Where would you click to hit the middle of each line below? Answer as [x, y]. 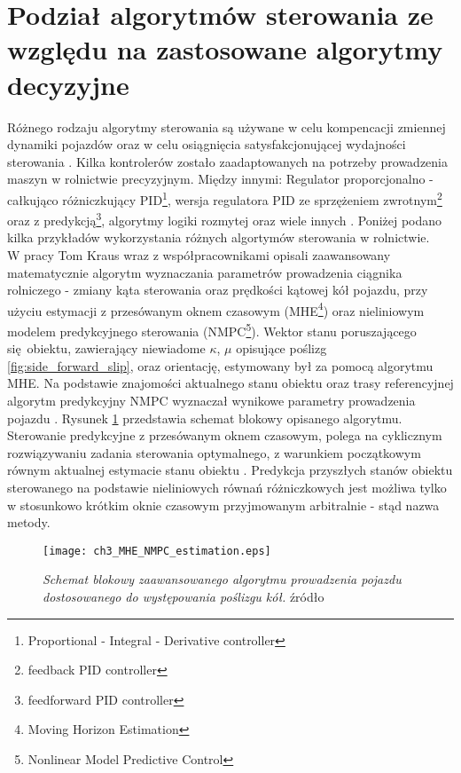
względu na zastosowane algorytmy [225, 49]
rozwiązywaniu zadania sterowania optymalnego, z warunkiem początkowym [214, 452]
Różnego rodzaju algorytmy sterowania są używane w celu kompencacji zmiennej [227, 126]
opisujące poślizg [281, 348]
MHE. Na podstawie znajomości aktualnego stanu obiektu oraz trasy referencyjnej [230, 383]
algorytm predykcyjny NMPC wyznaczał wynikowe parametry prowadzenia [211, 401]
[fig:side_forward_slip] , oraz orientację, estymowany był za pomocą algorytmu [220, 365]
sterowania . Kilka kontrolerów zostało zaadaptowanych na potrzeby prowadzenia [227, 161]
